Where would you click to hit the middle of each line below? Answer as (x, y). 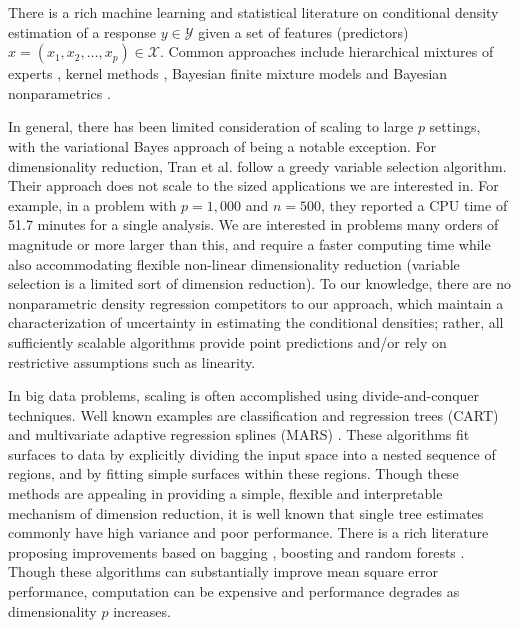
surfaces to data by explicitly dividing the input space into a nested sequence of (252, 453)
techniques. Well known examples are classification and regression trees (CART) (253, 414)
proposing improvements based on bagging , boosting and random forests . (236, 551)
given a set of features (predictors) (303, 31)
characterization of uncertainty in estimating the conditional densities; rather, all (256, 322)
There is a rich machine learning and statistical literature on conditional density (253, 12)
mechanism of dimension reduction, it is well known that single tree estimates (246, 512)
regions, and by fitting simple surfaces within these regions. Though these (233, 473)
